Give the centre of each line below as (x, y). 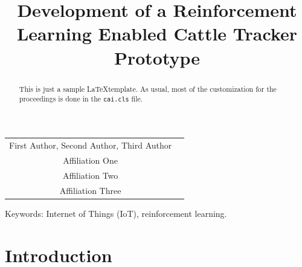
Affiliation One (90, 160)
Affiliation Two (90, 175)
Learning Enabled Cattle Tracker (157, 34)
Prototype (157, 57)
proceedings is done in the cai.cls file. (81, 99)
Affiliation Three (90, 190)
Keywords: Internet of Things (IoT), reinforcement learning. (116, 213)
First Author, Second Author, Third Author (91, 145)
